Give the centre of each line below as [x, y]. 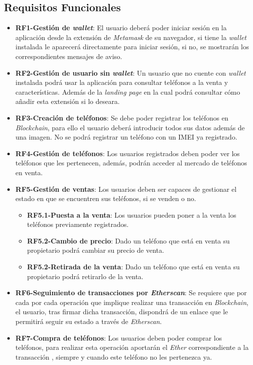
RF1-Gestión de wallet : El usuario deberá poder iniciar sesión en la [121, 28]
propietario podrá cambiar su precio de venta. [95, 250]
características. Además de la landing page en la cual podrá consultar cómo [128, 91]
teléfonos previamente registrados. [78, 224]
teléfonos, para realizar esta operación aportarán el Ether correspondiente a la [132, 347]
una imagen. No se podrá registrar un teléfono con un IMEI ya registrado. [126, 137]
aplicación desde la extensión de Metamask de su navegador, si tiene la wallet [131, 37]
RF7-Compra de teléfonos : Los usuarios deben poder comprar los [119, 337]
